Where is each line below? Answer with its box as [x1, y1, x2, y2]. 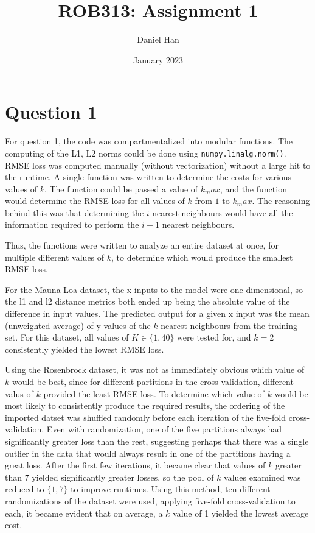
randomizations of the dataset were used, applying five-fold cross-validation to [5, 494, 296, 507]
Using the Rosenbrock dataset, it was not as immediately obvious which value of [5, 363, 305, 376]
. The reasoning [252, 194, 310, 207]
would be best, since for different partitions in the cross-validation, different [12, 375, 294, 387]
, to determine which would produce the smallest [111, 250, 293, 263]
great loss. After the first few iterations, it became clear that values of [5, 459, 266, 471]
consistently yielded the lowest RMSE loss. [5, 342, 164, 355]
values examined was [224, 470, 301, 483]
